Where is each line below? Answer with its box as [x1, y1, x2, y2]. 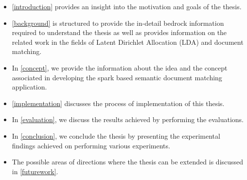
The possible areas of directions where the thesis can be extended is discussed [12, 157, 244, 167]
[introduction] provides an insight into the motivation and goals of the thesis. [12, 1, 242, 11]
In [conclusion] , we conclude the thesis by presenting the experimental [12, 130, 220, 141]
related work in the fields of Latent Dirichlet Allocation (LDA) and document [12, 36, 244, 47]
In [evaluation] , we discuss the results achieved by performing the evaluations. [12, 114, 244, 125]
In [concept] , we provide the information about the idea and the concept [12, 62, 228, 72]
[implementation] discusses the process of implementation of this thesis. [12, 98, 225, 108]
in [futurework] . [12, 166, 58, 176]
